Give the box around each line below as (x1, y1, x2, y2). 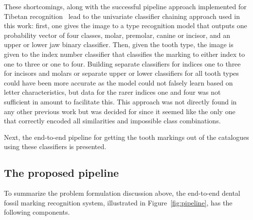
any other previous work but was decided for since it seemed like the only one (4, 106, 235, 116)
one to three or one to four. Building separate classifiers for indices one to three (4, 58, 241, 68)
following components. (4, 207, 70, 217)
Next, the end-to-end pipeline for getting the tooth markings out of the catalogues (4, 132, 249, 142)
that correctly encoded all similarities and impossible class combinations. (4, 116, 221, 126)
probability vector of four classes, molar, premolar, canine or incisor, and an (4, 30, 230, 40)
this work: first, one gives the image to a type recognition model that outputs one (4, 20, 247, 31)
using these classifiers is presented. (4, 141, 107, 152)
